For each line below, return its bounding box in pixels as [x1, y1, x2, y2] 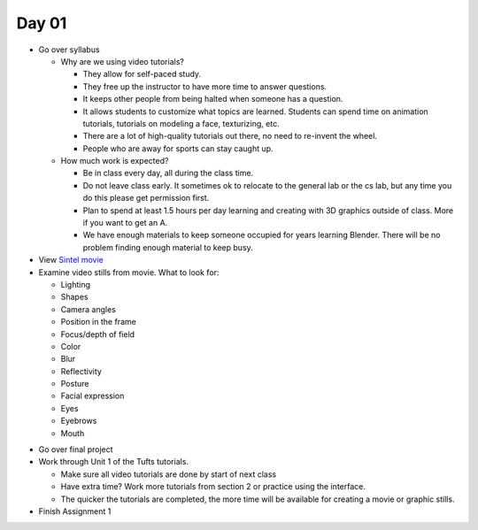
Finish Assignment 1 [38, 506, 112, 517]
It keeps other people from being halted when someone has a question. [82, 94, 343, 104]
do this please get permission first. [82, 193, 210, 204]
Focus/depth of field [60, 328, 135, 340]
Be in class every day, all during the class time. [82, 168, 254, 179]
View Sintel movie [38, 255, 104, 265]
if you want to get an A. [82, 218, 168, 228]
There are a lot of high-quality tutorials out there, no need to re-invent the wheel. [82, 131, 378, 142]
